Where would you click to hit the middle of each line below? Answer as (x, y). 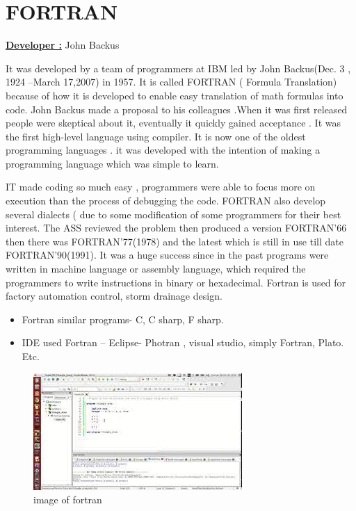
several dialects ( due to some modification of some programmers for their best (173, 214)
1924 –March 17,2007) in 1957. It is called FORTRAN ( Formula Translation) (171, 82)
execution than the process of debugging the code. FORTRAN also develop (166, 201)
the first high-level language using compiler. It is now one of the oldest (156, 136)
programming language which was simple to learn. (112, 163)
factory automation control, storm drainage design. (114, 296)
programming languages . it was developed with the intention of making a (163, 150)
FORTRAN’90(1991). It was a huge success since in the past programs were (167, 255)
